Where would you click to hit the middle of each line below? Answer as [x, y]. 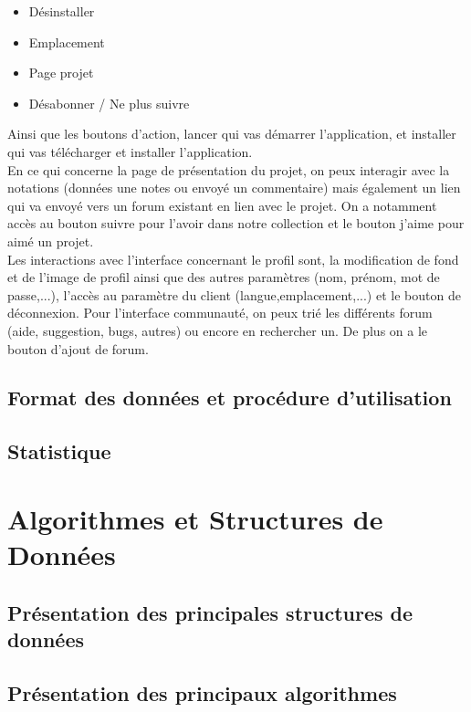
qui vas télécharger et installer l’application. [130, 151]
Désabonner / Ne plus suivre [109, 103]
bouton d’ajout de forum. [78, 348]
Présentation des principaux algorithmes [202, 692]
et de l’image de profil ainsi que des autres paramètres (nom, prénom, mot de [224, 277]
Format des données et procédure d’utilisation [230, 398]
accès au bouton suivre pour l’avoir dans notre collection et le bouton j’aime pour [236, 223]
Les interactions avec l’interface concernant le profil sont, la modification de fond [233, 259]
